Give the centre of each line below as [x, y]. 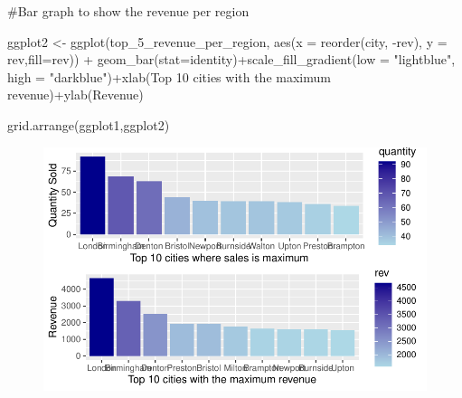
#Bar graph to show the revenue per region [128, 11]
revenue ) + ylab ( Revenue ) [75, 95]
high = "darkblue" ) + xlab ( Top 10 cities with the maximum [169, 76]
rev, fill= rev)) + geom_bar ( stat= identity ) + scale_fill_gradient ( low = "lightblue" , [231, 59]
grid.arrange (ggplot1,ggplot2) [89, 124]
